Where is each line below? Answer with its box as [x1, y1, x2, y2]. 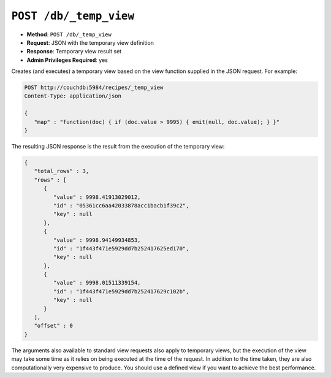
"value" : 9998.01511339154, [53, 279, 141, 287]
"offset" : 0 [34, 322, 74, 330]
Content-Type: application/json [24, 93, 122, 99]
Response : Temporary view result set [26, 48, 122, 55]
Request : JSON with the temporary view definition [26, 39, 154, 46]
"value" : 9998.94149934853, [53, 236, 141, 244]
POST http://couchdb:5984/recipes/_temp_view [24, 84, 164, 91]
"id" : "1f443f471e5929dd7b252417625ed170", [53, 245, 189, 252]
